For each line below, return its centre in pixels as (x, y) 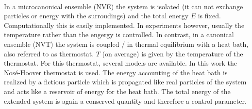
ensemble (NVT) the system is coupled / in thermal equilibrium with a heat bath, (126, 44)
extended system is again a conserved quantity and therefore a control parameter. (125, 101)
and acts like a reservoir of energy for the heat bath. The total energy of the (117, 91)
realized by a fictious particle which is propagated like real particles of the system (125, 82)
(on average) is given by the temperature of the (173, 53)
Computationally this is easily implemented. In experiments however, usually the (124, 25)
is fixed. (209, 16)
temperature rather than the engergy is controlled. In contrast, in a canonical (119, 34)
